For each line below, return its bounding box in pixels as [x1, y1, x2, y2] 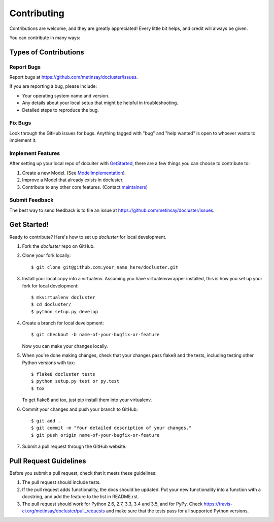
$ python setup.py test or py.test [31, 378, 120, 384]
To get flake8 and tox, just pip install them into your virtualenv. [22, 397, 152, 403]
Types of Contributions [9, 48, 84, 56]
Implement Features [9, 150, 60, 157]
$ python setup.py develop [31, 309, 98, 314]
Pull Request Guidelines [9, 456, 86, 465]
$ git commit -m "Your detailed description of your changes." [31, 425, 192, 431]
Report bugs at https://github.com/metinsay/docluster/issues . [9, 74, 138, 80]
